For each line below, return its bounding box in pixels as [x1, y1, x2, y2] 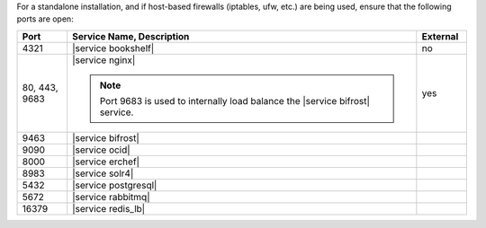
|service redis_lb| [72, 202, 146, 215]
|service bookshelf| [72, 41, 155, 54]
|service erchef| [72, 155, 139, 168]
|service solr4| [72, 167, 134, 180]
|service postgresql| [72, 179, 157, 191]
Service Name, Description [72, 30, 190, 42]
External [421, 30, 459, 42]
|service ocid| [72, 144, 130, 156]
